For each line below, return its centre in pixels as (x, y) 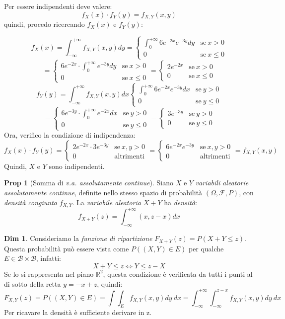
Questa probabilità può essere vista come (67, 248)
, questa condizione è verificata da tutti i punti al (178, 274)
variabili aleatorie (222, 183)
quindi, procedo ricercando (44, 24)
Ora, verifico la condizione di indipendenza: (70, 135)
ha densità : (180, 202)
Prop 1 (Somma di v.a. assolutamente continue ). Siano (89, 183)
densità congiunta (31, 202)
